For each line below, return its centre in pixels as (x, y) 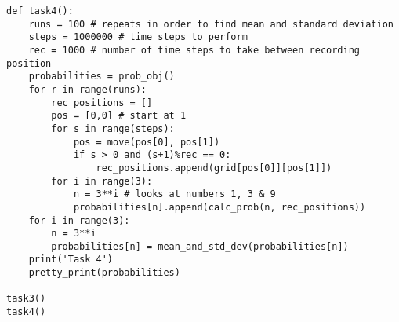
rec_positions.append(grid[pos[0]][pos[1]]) (214, 168)
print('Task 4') (71, 260)
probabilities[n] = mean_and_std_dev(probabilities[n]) (200, 246)
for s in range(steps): (113, 128)
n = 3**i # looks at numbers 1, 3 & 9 (174, 194)
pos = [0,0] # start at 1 (119, 116)
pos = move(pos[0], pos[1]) (147, 142)
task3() (26, 299)
